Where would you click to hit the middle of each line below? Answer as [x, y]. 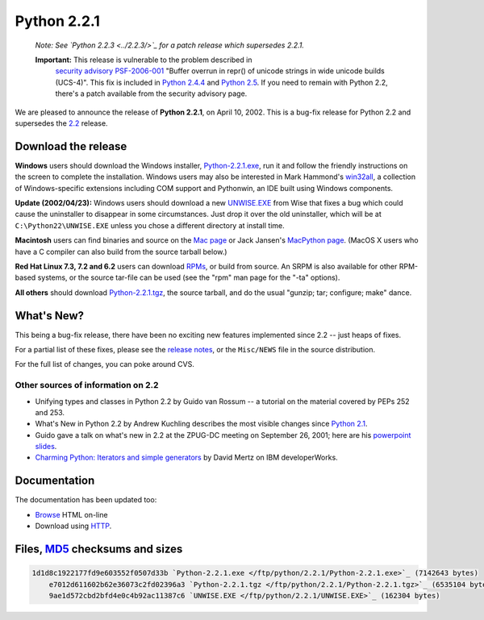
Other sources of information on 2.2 [87, 385]
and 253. [50, 412]
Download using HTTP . [73, 526]
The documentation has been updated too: [86, 500]
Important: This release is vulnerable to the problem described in [144, 60]
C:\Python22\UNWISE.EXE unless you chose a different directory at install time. [150, 225]
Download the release [71, 146]
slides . [46, 447]
